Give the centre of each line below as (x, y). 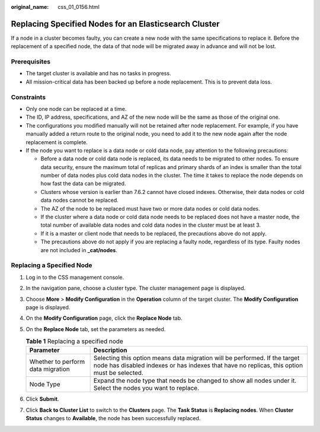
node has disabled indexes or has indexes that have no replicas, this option (198, 366)
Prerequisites (31, 62)
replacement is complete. (57, 142)
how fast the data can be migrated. (83, 183)
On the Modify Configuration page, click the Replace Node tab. (104, 318)
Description (110, 350)
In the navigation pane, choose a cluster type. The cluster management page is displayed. (136, 288)
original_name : (30, 7)
